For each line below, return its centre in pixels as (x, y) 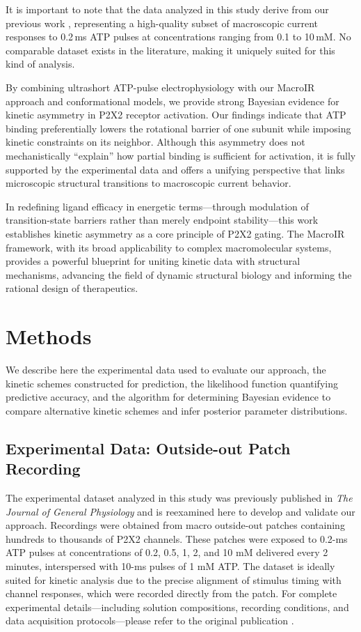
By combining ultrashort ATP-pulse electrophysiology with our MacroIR (160, 87)
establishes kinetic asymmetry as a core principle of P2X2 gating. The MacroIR (175, 233)
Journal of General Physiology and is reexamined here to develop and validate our (180, 511)
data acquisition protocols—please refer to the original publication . (150, 621)
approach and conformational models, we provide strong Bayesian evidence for (173, 101)
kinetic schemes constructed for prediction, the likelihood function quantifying (172, 383)
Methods (49, 336)
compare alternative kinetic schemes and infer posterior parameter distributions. (177, 410)
